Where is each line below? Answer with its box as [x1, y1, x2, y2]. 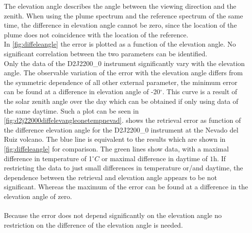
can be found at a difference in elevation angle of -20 [4, 86, 160, 97]
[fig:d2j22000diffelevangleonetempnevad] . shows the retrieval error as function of [4, 115, 241, 125]
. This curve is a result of [162, 86, 237, 97]
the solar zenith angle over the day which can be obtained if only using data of [4, 96, 238, 106]
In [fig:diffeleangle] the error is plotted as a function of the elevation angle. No [4, 39, 236, 49]
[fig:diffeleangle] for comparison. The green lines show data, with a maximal [4, 143, 229, 153]
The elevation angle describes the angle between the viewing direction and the [4, 1, 236, 11]
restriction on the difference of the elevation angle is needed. [4, 219, 183, 230]
